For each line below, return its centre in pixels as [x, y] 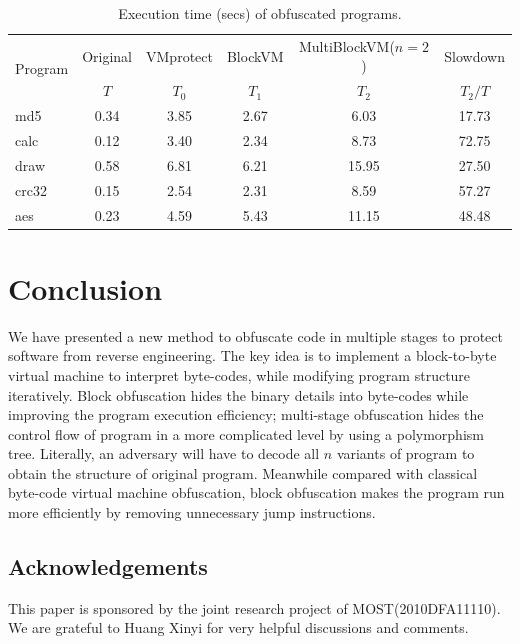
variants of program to [405, 453]
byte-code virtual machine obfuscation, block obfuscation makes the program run [256, 492]
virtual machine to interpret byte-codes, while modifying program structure [239, 374]
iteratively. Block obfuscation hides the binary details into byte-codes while [238, 394]
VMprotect [179, 55]
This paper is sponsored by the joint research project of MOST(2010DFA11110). [254, 607]
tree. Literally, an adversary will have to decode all [164, 453]
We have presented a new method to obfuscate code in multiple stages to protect [255, 335]
